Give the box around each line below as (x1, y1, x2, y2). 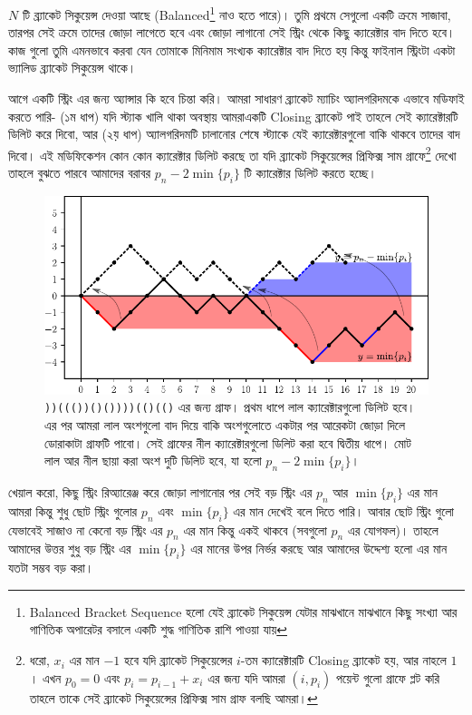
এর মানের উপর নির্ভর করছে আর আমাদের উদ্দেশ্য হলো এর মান (190, 539, 448, 558)
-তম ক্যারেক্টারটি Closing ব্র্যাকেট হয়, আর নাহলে (240, 651, 447, 670)
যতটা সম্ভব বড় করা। (8, 558, 94, 577)
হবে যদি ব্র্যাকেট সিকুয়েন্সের (123, 651, 233, 670)
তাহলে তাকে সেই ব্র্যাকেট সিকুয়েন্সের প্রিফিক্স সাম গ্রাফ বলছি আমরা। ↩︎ (29, 688, 318, 707)
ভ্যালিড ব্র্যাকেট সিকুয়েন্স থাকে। (8, 58, 137, 77)
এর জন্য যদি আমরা (207, 668, 285, 687)
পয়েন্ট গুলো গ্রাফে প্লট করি (336, 668, 440, 687)
